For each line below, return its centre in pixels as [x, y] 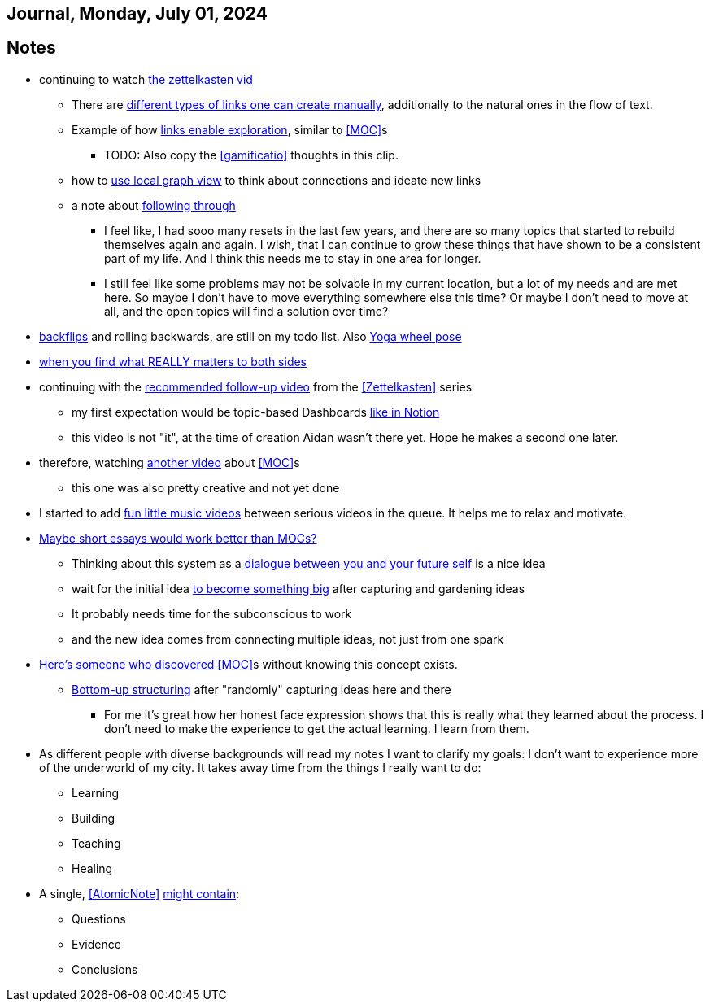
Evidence [96, 944]
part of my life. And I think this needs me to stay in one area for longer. [293, 258]
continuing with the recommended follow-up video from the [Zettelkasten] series [256, 386]
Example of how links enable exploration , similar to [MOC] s [230, 129]
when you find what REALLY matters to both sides [173, 361]
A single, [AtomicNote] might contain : [139, 893]
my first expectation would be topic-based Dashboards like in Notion [256, 412]
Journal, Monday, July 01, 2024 [137, 13]
